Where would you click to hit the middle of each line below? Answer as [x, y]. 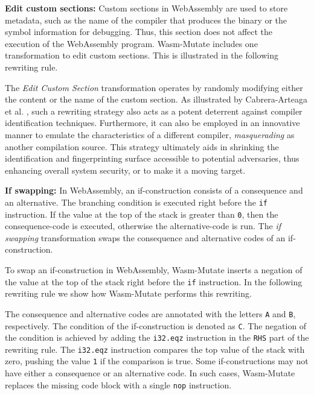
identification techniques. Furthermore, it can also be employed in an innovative [152, 123]
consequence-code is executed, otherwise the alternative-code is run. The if [143, 226]
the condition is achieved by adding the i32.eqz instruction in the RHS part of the [157, 337]
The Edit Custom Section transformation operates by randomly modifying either [154, 87]
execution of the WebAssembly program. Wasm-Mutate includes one [131, 43]
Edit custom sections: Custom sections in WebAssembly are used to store [146, 8]
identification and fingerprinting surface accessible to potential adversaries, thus [152, 158]
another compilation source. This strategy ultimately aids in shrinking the [142, 146]
